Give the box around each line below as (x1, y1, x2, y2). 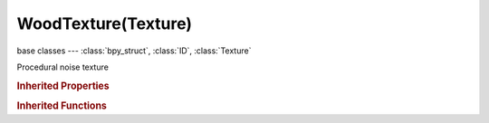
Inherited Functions (16, 99, 108, 112)
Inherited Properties (16, 80, 110, 92)
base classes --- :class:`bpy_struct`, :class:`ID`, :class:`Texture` (16, 45, 252, 56)
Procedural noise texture (16, 61, 109, 72)
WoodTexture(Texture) (16, 14, 193, 33)
